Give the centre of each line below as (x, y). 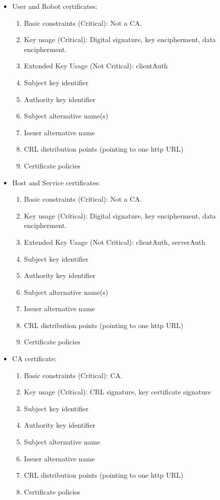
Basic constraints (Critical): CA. (73, 375)
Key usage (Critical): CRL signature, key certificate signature (117, 392)
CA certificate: (34, 359)
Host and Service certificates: (56, 182)
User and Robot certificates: (55, 6)
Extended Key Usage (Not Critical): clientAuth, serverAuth (115, 242)
